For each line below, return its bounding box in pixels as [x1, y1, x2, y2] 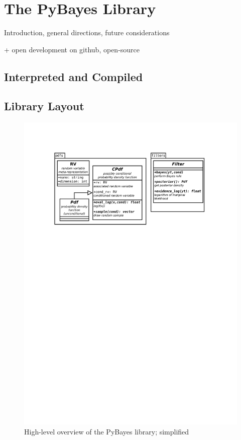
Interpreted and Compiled [4, 68, 143, 84]
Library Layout [4, 98, 84, 114]
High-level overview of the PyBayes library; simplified [24, 426, 189, 436]
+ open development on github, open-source [4, 44, 140, 54]
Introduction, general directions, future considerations [4, 27, 170, 38]
